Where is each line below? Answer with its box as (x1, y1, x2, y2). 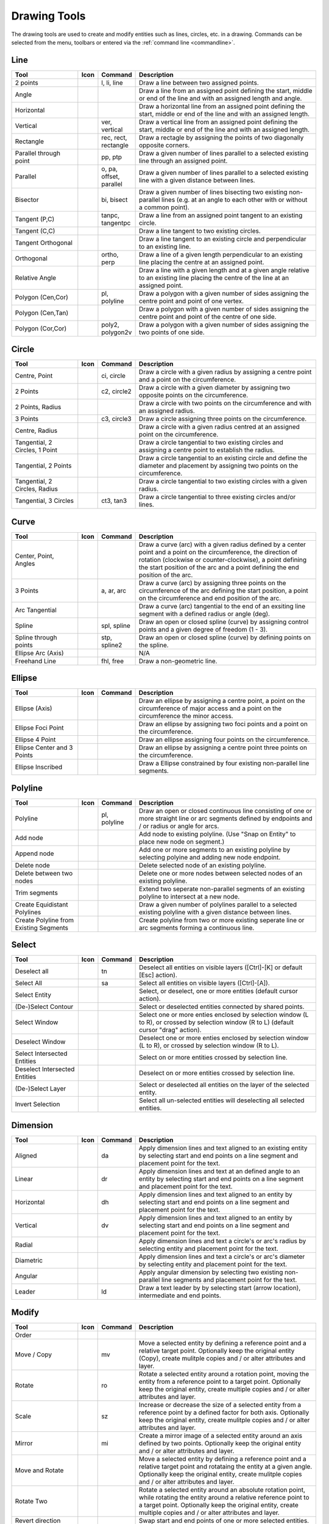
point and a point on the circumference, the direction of (138, 547, 298, 556)
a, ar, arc (101, 586, 127, 594)
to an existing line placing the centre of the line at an (138, 273, 289, 282)
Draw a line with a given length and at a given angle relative (138, 266, 310, 274)
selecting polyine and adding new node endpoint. (139, 853, 281, 861)
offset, (101, 172, 120, 180)
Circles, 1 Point (15, 446, 58, 454)
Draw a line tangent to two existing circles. (138, 226, 261, 235)
